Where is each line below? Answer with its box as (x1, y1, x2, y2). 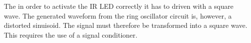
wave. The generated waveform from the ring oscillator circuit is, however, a (4, 10, 232, 21)
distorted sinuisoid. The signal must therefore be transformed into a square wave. (4, 20, 248, 30)
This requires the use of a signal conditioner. (4, 29, 137, 40)
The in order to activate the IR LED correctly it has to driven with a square (4, 1, 233, 11)
